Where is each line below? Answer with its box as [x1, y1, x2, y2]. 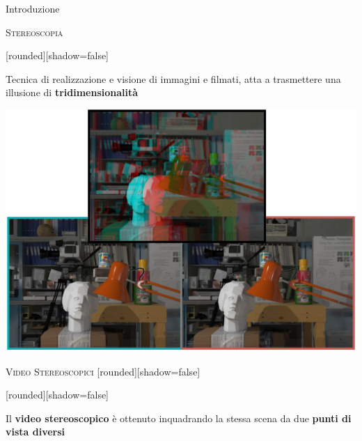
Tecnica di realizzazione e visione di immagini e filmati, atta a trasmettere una [6, 71, 341, 86]
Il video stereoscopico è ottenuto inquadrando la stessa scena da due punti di [6, 410, 352, 425]
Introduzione [6, 1, 60, 15]
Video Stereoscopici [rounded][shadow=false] [6, 364, 200, 378]
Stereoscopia [6, 24, 63, 39]
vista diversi [6, 424, 65, 439]
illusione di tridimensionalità [6, 85, 139, 100]
